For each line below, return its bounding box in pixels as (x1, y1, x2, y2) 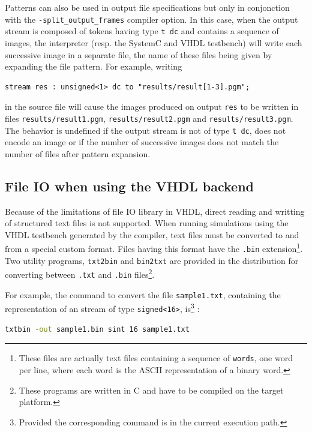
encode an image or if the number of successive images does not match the (5, 136, 279, 148)
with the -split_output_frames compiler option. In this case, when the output (5, 13, 298, 25)
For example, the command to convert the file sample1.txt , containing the (5, 288, 281, 301)
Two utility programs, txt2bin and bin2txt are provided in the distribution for (5, 254, 299, 266)
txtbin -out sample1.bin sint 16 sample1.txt (5, 325, 190, 334)
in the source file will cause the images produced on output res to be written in (5, 100, 299, 113)
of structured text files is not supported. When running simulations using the (5, 217, 289, 229)
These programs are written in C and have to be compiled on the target (19, 383, 284, 396)
